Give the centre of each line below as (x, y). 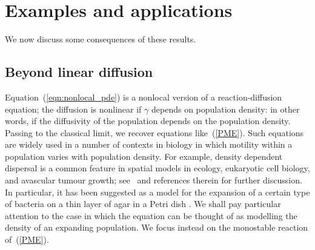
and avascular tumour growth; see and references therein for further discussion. (154, 180)
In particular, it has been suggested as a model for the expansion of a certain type (157, 192)
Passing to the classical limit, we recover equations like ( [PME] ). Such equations (154, 132)
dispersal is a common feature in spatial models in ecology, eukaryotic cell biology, (157, 168)
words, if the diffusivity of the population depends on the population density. (148, 121)
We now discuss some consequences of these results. (101, 39)
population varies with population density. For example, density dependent (144, 156)
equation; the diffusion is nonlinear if (73, 109)
